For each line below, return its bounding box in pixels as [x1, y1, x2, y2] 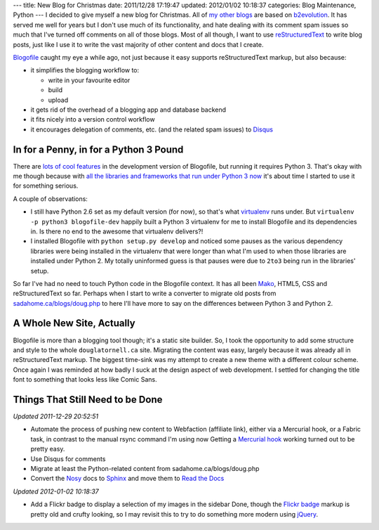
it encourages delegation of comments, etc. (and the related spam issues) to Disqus [30, 125, 274, 134]
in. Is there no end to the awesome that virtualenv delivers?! [30, 227, 204, 235]
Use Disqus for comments [30, 454, 106, 463]
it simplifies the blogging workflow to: [30, 66, 140, 75]
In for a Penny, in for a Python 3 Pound [13, 143, 184, 155]
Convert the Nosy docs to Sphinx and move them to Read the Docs [30, 474, 225, 483]
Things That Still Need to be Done [13, 394, 163, 406]
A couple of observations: [13, 194, 88, 203]
